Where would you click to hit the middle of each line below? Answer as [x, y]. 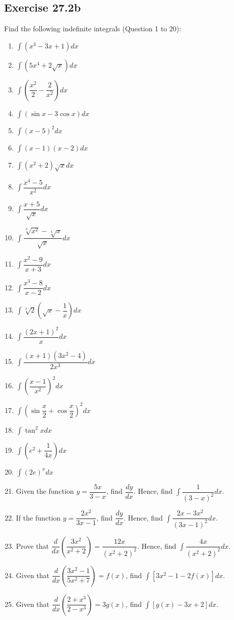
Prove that [32, 546]
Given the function [45, 491]
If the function [38, 517]
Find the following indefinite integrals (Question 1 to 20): [93, 29]
